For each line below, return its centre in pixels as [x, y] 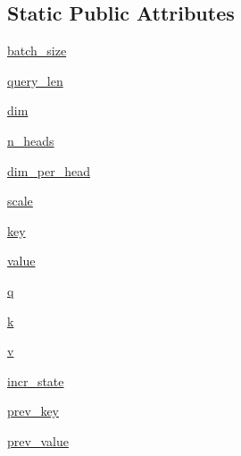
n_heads [31, 140]
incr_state [36, 380]
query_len [35, 80]
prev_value [38, 440]
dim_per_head [49, 170]
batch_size [37, 51]
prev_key [33, 411]
